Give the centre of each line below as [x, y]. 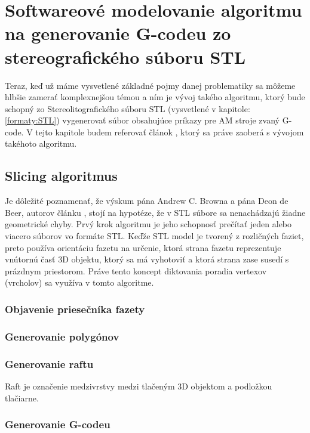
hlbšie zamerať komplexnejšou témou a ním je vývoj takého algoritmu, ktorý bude [155, 97]
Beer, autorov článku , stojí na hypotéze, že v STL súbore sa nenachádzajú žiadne [155, 212]
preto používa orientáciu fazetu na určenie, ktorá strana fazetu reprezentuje [143, 247]
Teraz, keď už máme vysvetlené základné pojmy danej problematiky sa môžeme [150, 85]
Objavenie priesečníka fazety [75, 309]
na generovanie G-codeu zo [118, 33]
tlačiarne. [22, 398]
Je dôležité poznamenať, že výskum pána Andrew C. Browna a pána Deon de [147, 201]
